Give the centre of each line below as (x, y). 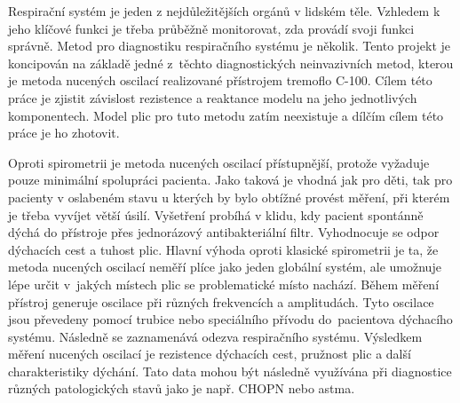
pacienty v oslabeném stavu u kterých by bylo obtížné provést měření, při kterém (229, 197)
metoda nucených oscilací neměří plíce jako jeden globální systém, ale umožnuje (225, 267)
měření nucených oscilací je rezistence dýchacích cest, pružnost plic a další (210, 354)
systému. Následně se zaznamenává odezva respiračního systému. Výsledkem (215, 336)
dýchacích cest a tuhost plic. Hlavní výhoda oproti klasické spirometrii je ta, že (223, 249)
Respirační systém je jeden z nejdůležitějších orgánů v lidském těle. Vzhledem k (224, 11)
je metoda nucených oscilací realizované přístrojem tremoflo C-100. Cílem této (220, 80)
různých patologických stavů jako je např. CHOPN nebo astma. (182, 388)
